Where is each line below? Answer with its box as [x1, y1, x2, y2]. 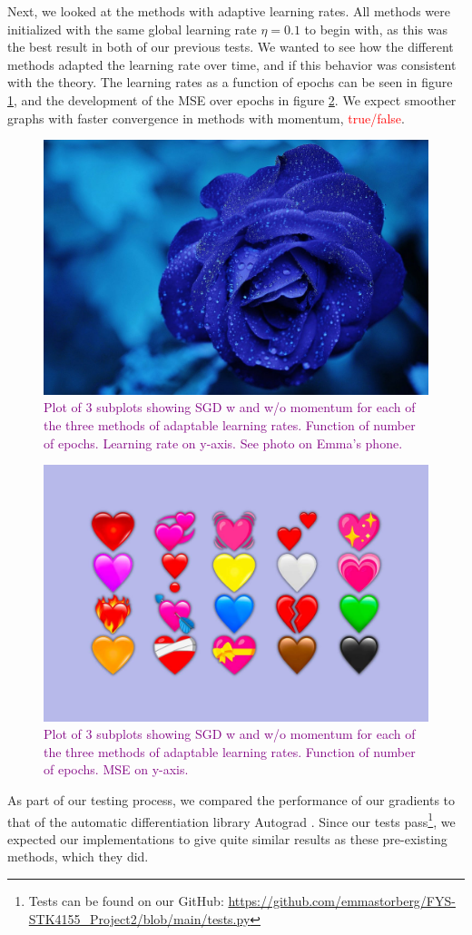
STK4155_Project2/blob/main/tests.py [28, 909, 251, 928]
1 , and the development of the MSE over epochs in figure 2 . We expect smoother [7, 90, 457, 109]
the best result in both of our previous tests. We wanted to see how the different [7, 37, 454, 56]
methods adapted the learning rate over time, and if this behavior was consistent [7, 54, 457, 74]
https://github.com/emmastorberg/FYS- [228, 891, 456, 910]
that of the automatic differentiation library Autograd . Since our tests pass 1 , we [7, 809, 456, 831]
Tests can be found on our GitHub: [28, 891, 224, 910]
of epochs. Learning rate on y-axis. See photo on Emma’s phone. [44, 433, 403, 452]
